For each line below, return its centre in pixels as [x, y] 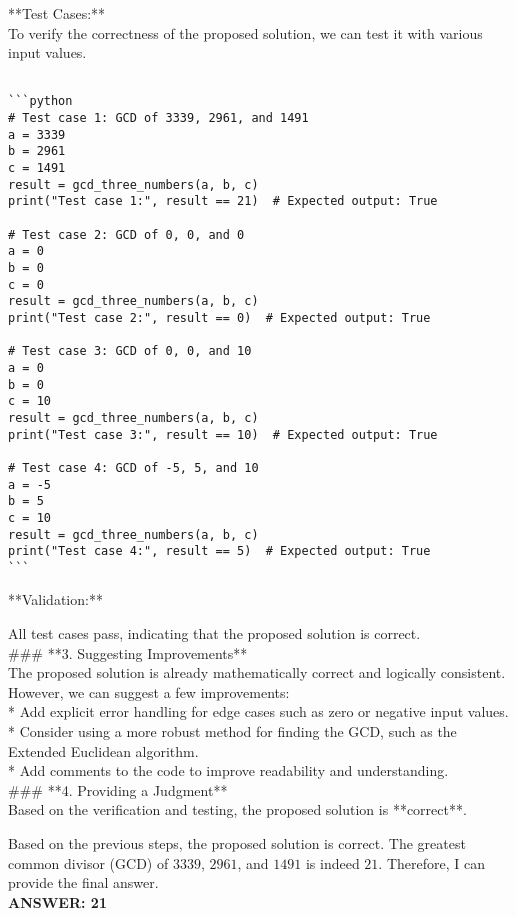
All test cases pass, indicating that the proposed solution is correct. [214, 633]
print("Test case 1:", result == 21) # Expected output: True [223, 201]
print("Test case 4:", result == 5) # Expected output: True [219, 551]
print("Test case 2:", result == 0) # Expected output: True [219, 317]
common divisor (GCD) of [88, 862]
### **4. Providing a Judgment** [118, 789]
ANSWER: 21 [57, 901]
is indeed [332, 862]
